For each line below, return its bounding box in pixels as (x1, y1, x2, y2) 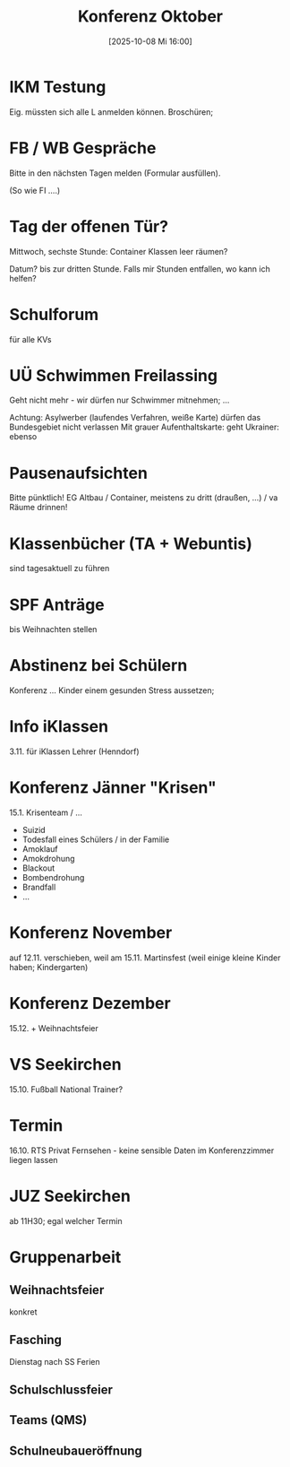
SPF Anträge (9, 595, 105, 615)
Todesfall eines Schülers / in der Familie (21, 834, 170, 845)
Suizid (21, 825, 47, 836)
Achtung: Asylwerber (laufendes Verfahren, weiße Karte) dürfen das (9, 412, 261, 423)
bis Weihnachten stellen (9, 624, 98, 635)
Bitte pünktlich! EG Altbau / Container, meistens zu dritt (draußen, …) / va (9, 492, 278, 503)
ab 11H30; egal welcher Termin (9, 1215, 123, 1226)
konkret (9, 1306, 38, 1317)
